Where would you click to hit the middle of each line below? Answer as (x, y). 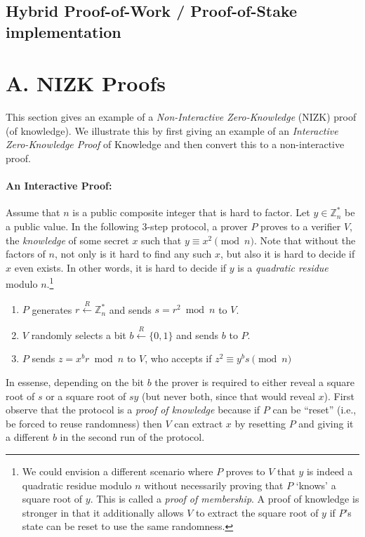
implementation (64, 31)
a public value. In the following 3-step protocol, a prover (127, 226)
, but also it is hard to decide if (288, 254)
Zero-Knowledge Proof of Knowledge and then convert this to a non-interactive (175, 144)
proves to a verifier (301, 226)
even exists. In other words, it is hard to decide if (120, 267)
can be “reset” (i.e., (314, 410)
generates (52, 309)
